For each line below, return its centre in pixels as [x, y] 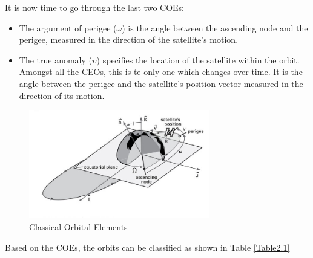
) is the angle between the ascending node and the [215, 27]
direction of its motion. [62, 95]
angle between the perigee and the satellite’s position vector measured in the [161, 83]
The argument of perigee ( [68, 27]
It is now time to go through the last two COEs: [94, 7]
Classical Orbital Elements [78, 227]
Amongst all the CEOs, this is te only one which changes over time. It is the [161, 72]
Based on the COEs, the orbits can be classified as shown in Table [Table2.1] [147, 247]
